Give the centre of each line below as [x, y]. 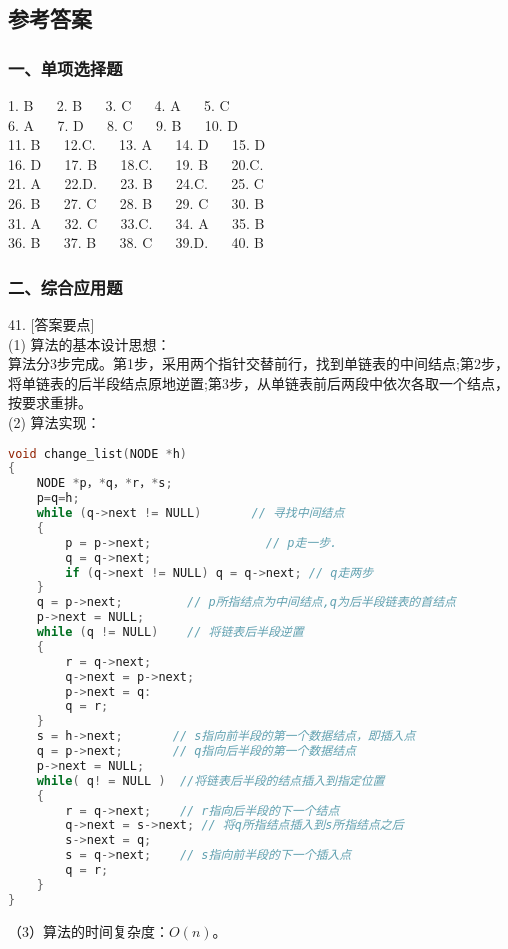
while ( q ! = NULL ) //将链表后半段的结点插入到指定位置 [210, 780]
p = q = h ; [58, 498]
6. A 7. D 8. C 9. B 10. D [123, 124]
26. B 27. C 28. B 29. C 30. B [136, 202]
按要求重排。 [50, 402]
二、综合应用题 [65, 286]
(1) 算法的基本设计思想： [89, 343]
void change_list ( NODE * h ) [98, 453]
